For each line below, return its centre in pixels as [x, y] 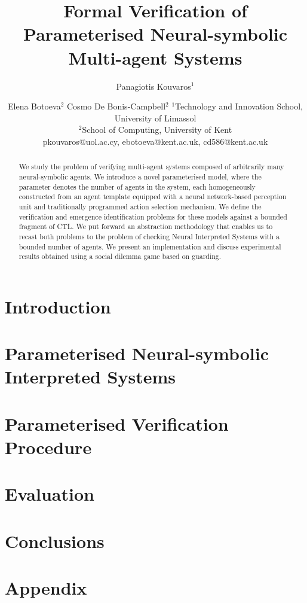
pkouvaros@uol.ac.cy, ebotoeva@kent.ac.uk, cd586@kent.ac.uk [155, 141]
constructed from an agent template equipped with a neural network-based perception [153, 197]
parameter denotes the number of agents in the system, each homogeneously [137, 186]
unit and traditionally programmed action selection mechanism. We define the [140, 206]
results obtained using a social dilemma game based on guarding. [120, 256]
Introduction [58, 306]
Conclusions [55, 540]
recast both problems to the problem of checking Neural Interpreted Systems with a [149, 236]
